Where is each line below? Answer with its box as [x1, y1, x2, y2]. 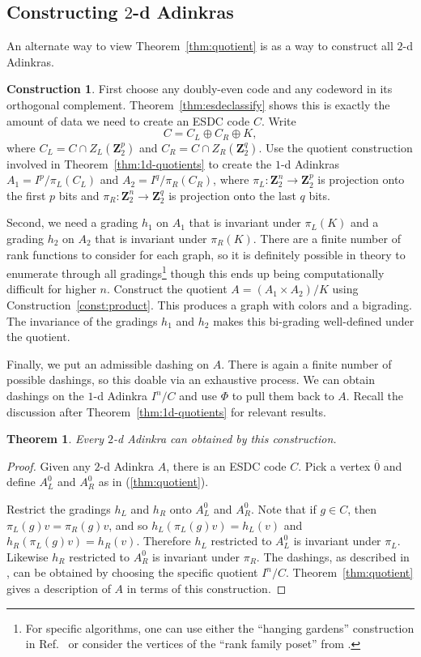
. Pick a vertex [298, 457, 371, 474]
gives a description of [6, 579, 111, 596]
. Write [261, 112, 296, 129]
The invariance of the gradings [6, 312, 158, 329]
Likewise [6, 548, 49, 565]
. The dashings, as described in [256, 548, 410, 565]
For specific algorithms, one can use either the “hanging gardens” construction [25, 619, 415, 636]
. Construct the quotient [107, 280, 228, 297]
